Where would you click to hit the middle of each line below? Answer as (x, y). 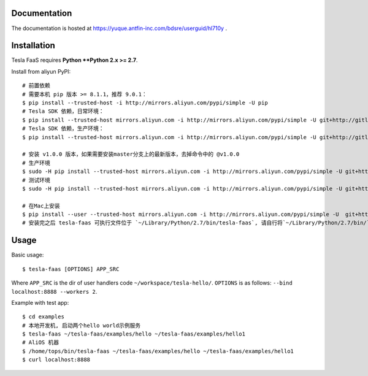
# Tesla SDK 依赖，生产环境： (63, 129)
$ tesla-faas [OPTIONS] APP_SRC (71, 269)
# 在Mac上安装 (41, 206)
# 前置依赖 (36, 86)
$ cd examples (43, 317)
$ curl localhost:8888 (56, 360)
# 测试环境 (36, 180)
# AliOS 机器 (41, 343)
